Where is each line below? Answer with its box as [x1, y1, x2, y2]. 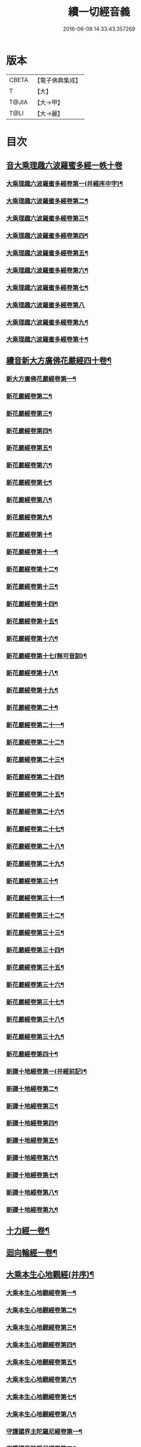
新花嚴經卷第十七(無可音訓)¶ [6, 652, 87, 660]
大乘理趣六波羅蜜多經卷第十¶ [6, 335, 88, 344]
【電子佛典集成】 [34, 76, 81, 84]
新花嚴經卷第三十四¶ [6, 946, 65, 954]
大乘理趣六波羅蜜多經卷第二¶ [6, 197, 88, 205]
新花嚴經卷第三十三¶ [6, 929, 65, 937]
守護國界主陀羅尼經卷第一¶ [6, 1427, 83, 1435]
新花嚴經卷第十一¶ [6, 548, 58, 556]
